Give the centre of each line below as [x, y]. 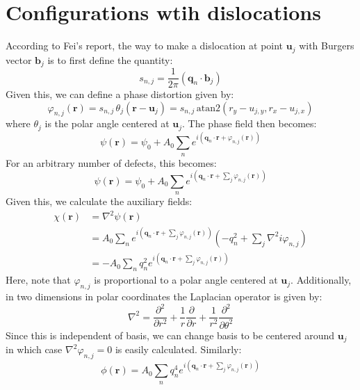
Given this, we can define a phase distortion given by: [120, 94]
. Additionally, [321, 280]
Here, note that [38, 280]
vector [19, 59]
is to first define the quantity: [110, 59]
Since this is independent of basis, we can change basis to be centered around [170, 335]
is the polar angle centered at [107, 123]
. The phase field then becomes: [249, 123]
